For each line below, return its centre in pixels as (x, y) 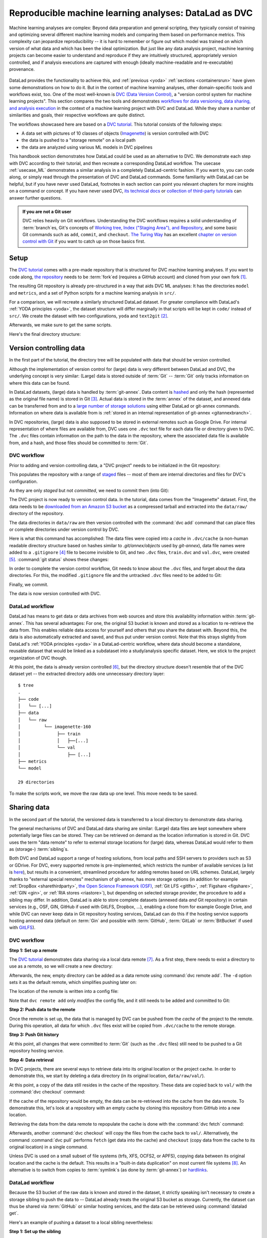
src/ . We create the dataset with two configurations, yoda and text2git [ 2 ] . (89, 316)
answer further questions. (35, 198)
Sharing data (29, 807)
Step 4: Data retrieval (31, 1060)
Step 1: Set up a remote (33, 950)
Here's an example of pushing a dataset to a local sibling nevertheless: (81, 1222)
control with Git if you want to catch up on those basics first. (84, 241)
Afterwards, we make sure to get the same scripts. (61, 325)
